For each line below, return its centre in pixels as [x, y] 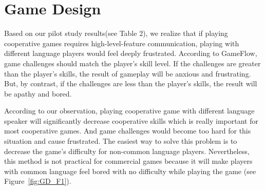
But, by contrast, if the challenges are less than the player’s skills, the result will [131, 83]
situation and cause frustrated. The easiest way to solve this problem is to [121, 141]
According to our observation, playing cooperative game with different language [129, 111]
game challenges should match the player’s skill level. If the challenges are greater [132, 63]
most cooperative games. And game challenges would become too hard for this [128, 131]
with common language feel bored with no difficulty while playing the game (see [130, 171]
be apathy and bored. [38, 93]
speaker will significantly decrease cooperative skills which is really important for [131, 120]
